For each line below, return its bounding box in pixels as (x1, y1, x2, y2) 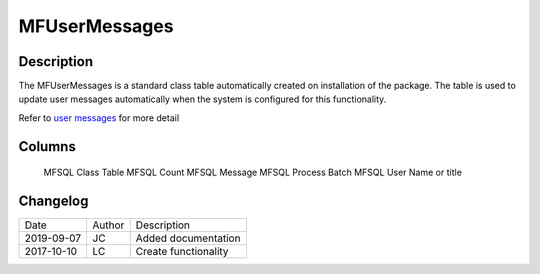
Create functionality (135, 245, 229, 259)
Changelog (18, 193, 89, 210)
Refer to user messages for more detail (18, 111, 180, 124)
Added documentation (135, 231, 241, 245)
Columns (18, 138, 77, 155)
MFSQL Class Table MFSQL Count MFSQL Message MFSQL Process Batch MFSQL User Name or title (43, 166, 462, 179)
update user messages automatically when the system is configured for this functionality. (18, 93, 387, 105)
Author (92, 218, 125, 232)
